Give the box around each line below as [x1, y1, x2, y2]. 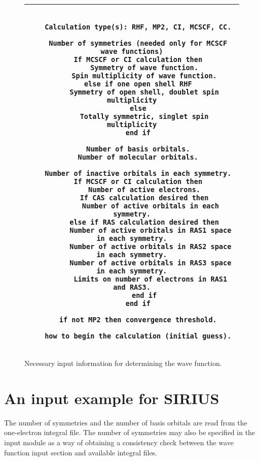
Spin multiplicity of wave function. [71, 72, 217, 80]
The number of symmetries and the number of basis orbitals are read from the [4, 417, 247, 427]
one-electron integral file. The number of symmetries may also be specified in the [4, 427, 255, 438]
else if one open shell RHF [84, 80, 192, 88]
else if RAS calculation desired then [69, 218, 219, 226]
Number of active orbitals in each [82, 202, 219, 210]
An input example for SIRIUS [4, 387, 219, 408]
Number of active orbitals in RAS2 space [69, 242, 232, 251]
